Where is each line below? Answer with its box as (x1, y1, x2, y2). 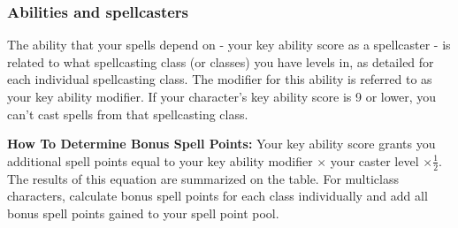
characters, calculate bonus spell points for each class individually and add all (7, 186, 428, 205)
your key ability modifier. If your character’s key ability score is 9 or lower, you (7, 87, 437, 105)
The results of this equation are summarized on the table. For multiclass (7, 169, 399, 187)
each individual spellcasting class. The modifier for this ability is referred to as (7, 70, 432, 88)
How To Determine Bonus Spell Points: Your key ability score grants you (7, 134, 436, 153)
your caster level (330, 151, 419, 170)
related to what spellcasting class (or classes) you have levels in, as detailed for (7, 52, 434, 71)
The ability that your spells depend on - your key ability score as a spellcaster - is (7, 35, 451, 54)
